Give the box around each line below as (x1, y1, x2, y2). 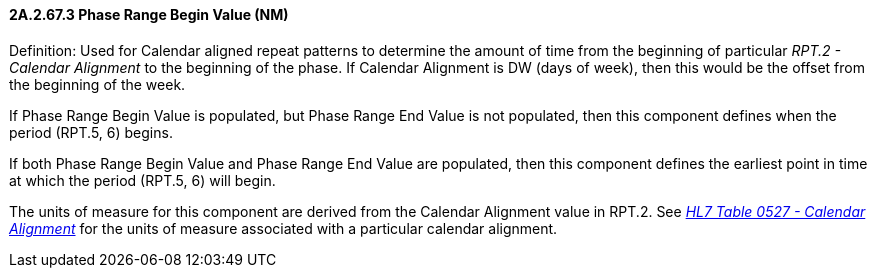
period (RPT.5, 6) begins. (9, 123, 173, 141)
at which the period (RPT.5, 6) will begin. (9, 171, 276, 189)
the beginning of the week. (9, 75, 186, 93)
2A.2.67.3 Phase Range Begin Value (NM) (9, 6, 289, 23)
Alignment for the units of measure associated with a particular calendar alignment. (9, 219, 558, 237)
